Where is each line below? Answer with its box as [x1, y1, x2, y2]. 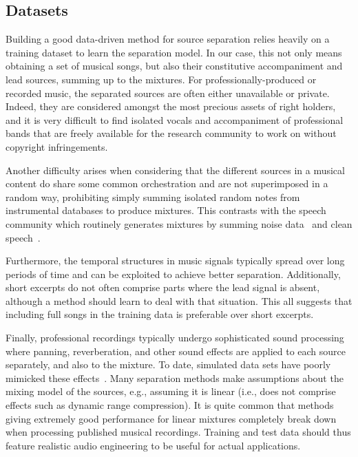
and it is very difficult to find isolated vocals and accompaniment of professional [6, 112, 344, 127]
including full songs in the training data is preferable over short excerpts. [6, 307, 314, 321]
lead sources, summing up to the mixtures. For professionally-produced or [6, 72, 317, 86]
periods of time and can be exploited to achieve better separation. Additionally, [6, 266, 341, 281]
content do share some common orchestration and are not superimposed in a [6, 176, 328, 191]
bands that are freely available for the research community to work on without [6, 126, 337, 140]
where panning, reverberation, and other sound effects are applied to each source [6, 343, 346, 358]
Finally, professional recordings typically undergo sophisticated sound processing [6, 330, 344, 345]
